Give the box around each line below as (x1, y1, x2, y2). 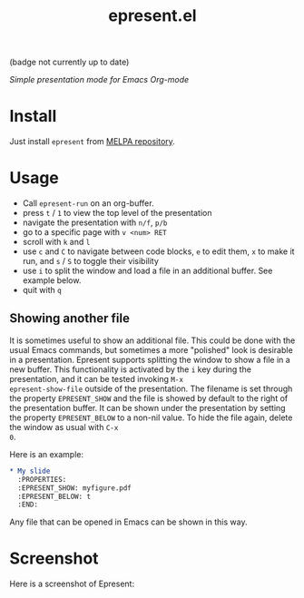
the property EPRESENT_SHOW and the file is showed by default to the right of (9, 392, 289, 404)
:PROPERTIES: (17, 475, 67, 484)
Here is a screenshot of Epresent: (9, 578, 134, 590)
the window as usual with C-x (9, 421, 119, 432)
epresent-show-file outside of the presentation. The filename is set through (9, 383, 293, 394)
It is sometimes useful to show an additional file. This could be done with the (9, 335, 296, 346)
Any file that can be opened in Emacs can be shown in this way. (9, 516, 248, 527)
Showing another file (9, 310, 130, 327)
